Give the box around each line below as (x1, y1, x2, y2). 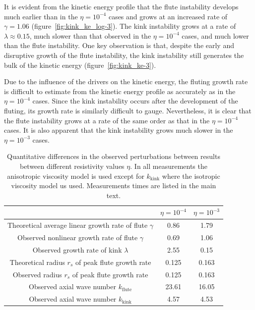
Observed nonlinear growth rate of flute (17, 232, 138, 242)
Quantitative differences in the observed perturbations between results (7, 151, 220, 161)
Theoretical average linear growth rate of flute (7, 220, 148, 230)
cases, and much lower (182, 30, 249, 41)
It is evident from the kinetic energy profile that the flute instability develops (4, 1, 239, 11)
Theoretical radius (9, 257, 65, 267)
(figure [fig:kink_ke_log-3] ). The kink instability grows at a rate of (31, 21, 236, 31)
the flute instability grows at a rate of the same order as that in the (4, 115, 210, 125)
